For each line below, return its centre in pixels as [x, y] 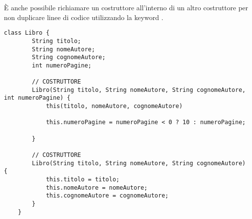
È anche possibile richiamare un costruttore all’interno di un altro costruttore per [126, 7]
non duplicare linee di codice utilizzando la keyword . [84, 17]
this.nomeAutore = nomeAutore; [97, 187]
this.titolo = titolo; [83, 179]
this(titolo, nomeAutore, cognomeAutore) [114, 106]
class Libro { [27, 33]
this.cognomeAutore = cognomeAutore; [107, 196]
